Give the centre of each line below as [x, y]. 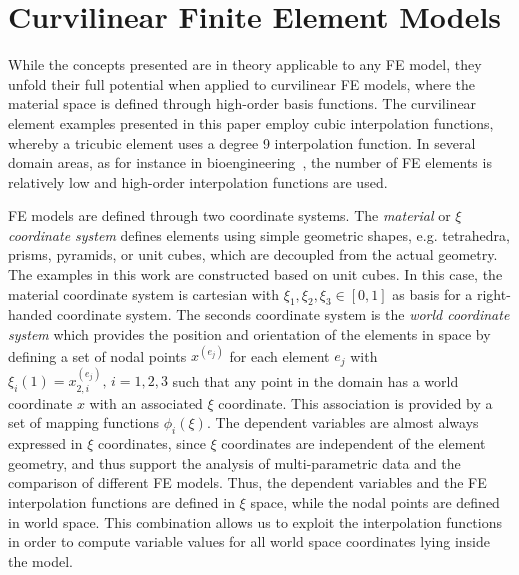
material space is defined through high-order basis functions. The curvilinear [242, 103]
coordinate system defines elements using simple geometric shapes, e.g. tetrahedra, [259, 234]
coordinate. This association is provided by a [355, 402]
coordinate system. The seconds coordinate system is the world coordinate [283, 314]
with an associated [146, 402]
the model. [40, 560]
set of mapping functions [84, 422]
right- [493, 293]
